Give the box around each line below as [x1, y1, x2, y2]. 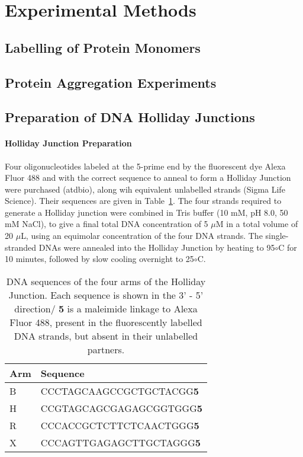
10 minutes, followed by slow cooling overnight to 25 [5, 253, 194, 265]
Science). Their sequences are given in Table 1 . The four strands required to [5, 194, 282, 207]
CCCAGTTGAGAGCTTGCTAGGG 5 [40, 435, 201, 449]
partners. [87, 342, 125, 356]
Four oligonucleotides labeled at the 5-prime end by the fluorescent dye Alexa [5, 159, 286, 172]
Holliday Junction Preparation [5, 137, 132, 149]
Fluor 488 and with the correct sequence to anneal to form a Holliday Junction [5, 171, 291, 184]
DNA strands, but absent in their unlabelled [14, 328, 198, 343]
